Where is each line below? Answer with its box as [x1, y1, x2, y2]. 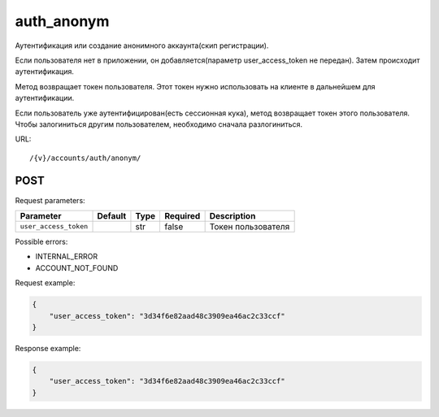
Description [209, 210, 256, 221]
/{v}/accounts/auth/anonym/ [29, 153, 141, 163]
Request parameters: [15, 195, 85, 205]
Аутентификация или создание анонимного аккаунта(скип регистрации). [15, 41, 269, 50]
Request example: [15, 278, 76, 288]
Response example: [15, 343, 81, 353]
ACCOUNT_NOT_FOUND [35, 263, 119, 272]
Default [97, 210, 127, 221]
